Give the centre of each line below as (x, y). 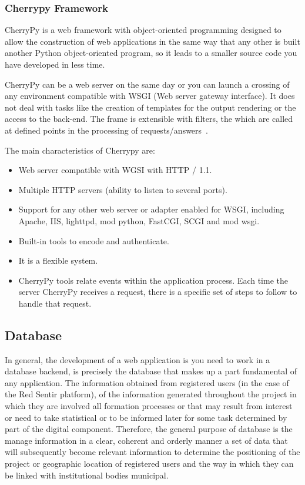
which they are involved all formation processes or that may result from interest (149, 406)
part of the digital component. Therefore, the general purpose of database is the (149, 429)
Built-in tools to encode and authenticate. (94, 240)
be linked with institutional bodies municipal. (87, 475)
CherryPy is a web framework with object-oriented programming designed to (143, 30)
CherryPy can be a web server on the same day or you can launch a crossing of (147, 84)
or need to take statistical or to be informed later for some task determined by (146, 417)
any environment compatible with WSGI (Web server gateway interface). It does (150, 96)
